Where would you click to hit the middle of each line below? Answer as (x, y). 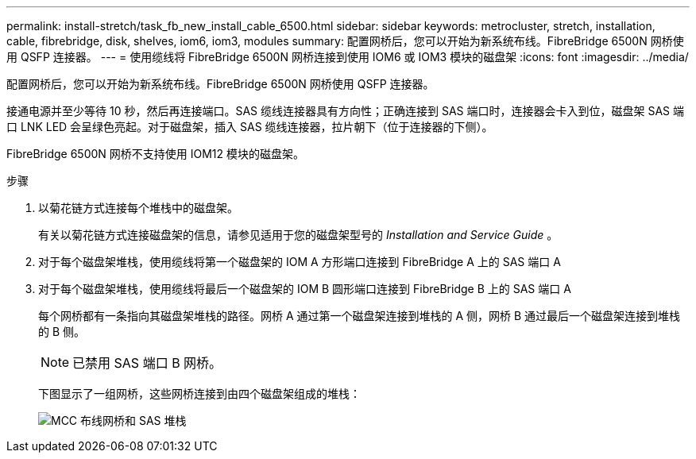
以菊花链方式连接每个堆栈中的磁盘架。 (138, 208)
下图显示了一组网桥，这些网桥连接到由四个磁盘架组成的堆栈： (199, 393)
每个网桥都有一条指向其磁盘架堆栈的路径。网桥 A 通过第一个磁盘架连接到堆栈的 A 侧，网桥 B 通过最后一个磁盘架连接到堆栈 (360, 316)
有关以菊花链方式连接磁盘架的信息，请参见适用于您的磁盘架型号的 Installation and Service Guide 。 (298, 235)
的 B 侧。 (62, 332)
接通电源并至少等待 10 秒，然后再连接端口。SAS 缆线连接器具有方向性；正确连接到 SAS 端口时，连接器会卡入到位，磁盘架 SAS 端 (345, 111)
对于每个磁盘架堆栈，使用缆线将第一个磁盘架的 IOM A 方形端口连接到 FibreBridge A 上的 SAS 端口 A (300, 262)
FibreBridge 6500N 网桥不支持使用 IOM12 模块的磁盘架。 (155, 154)
